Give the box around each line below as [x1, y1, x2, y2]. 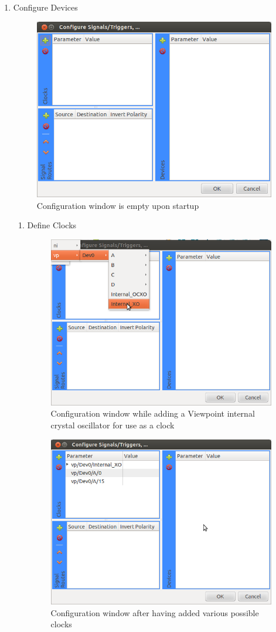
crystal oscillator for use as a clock [50, 418, 175, 431]
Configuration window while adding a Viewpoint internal [50, 407, 255, 420]
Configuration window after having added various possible [50, 606, 259, 619]
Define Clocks [27, 219, 77, 231]
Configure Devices [13, 1, 78, 13]
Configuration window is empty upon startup [36, 199, 199, 211]
